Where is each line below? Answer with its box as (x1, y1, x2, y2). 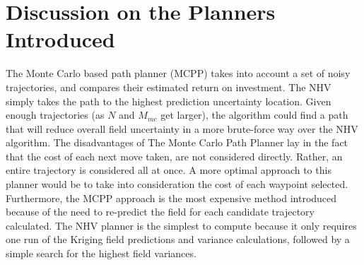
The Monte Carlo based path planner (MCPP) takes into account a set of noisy (6, 66, 351, 81)
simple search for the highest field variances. (6, 246, 196, 261)
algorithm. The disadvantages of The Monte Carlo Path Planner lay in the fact (6, 135, 348, 150)
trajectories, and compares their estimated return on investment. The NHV (6, 79, 331, 94)
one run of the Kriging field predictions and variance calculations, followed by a (6, 232, 350, 247)
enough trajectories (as (6, 107, 105, 122)
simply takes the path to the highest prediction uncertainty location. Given (6, 93, 331, 108)
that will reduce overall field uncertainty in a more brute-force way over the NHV (6, 121, 358, 136)
